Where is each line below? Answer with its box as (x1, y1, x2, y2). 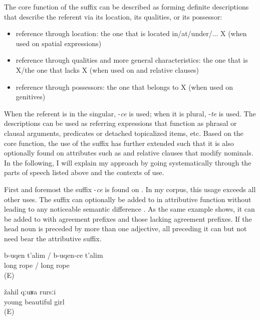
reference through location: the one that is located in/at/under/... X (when (16, 28, 247, 39)
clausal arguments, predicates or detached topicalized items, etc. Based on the (4, 127, 243, 138)
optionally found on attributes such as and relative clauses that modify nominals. (4, 147, 253, 158)
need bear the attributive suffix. (4, 233, 102, 243)
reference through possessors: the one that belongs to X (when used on (16, 81, 233, 92)
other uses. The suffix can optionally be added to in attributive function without (4, 194, 251, 204)
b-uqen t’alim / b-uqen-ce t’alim (4, 250, 103, 260)
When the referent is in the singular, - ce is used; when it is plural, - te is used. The (4, 108, 256, 118)
